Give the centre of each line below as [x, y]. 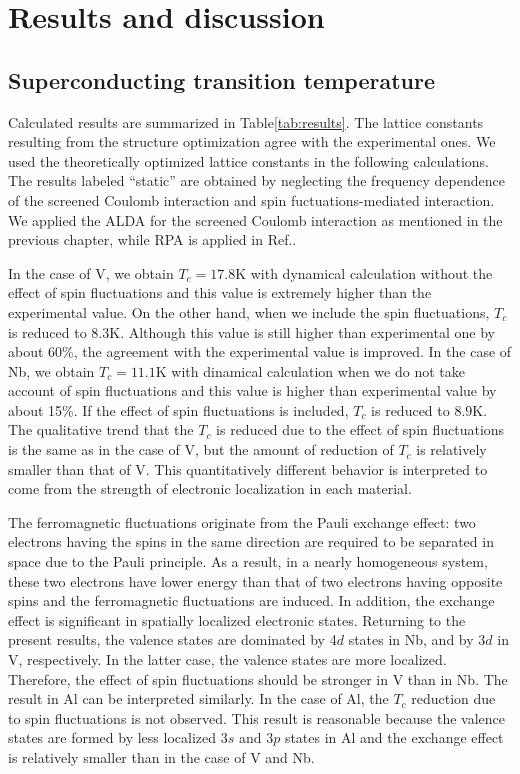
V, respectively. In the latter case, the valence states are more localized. [227, 659]
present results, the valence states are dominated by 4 [172, 639]
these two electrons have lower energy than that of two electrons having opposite [255, 580]
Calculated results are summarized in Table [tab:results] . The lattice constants [246, 121]
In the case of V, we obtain [91, 272]
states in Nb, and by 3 [417, 639]
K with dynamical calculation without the [364, 272]
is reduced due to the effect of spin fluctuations [360, 429]
